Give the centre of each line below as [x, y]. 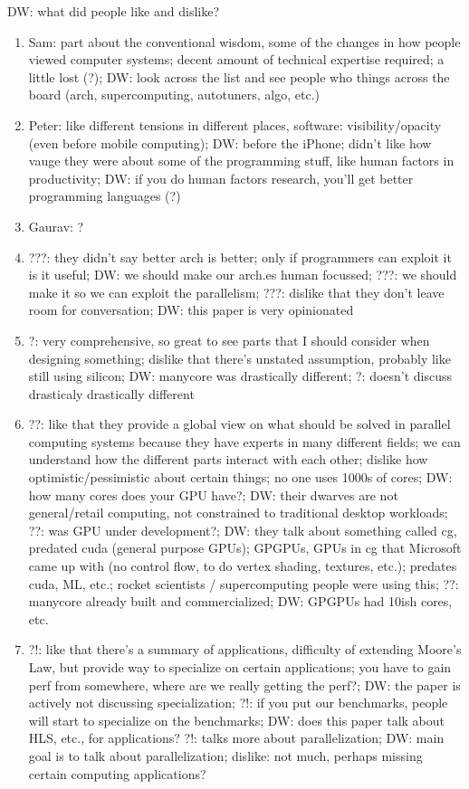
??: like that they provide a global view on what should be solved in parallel [239, 424]
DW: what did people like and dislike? [114, 11]
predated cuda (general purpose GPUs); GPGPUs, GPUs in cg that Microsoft [245, 548]
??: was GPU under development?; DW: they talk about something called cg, [243, 530]
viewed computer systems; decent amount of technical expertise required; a [236, 59]
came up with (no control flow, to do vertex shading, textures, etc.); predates [243, 566]
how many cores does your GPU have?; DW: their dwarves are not [213, 494]
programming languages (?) [105, 196]
